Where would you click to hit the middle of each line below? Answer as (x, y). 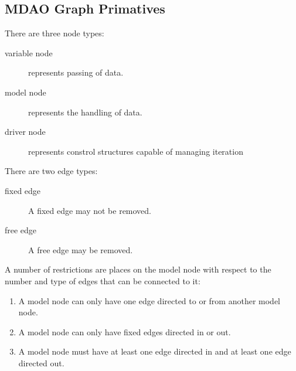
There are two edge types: (51, 171)
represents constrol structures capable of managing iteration (136, 151)
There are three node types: (55, 33)
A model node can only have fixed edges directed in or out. (125, 331)
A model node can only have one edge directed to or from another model (149, 300)
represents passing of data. (76, 72)
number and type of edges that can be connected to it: (103, 280)
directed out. (41, 363)
